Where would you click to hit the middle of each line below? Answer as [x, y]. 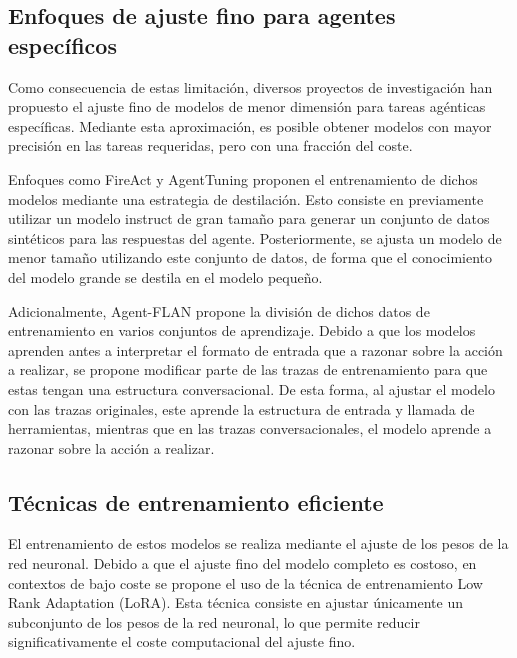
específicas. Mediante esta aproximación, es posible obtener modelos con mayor [250, 125]
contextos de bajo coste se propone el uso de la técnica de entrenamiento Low [245, 582]
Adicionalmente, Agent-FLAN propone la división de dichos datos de [219, 310]
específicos [62, 44]
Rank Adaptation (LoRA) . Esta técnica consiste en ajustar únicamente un [235, 602]
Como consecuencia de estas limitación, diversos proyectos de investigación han [250, 86]
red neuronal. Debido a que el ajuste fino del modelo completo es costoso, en [242, 563]
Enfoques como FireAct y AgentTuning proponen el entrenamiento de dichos [243, 178]
